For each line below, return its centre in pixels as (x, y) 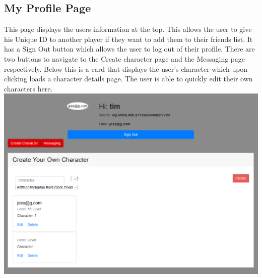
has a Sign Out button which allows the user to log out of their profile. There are (129, 49)
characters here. (28, 88)
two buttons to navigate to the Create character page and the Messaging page (124, 58)
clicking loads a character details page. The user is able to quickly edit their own (128, 79)
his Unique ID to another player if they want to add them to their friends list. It (128, 39)
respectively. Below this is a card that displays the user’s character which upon (126, 68)
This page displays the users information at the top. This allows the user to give (128, 29)
